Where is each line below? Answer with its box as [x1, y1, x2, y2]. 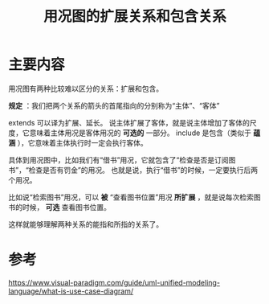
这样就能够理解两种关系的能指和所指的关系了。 [8, 219, 163, 229]
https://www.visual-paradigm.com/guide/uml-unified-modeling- [8, 277, 221, 287]
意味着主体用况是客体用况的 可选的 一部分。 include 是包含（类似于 [29, 128, 251, 138]
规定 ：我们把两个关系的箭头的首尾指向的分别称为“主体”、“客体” [8, 101, 220, 110]
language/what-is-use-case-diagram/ [8, 286, 134, 296]
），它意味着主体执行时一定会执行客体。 [17, 138, 148, 147]
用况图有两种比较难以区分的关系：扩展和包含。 [8, 84, 163, 93]
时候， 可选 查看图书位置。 [22, 202, 111, 212]
